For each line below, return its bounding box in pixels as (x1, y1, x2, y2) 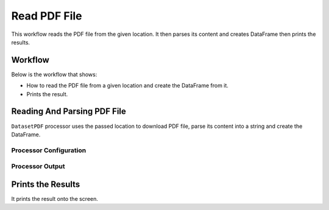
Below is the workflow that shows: (11, 71, 97, 78)
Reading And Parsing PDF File (11, 107, 126, 117)
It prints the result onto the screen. (11, 195, 99, 202)
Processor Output (11, 162, 65, 170)
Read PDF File (11, 9, 82, 23)
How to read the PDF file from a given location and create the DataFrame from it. (26, 82, 228, 89)
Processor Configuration (11, 146, 87, 155)
